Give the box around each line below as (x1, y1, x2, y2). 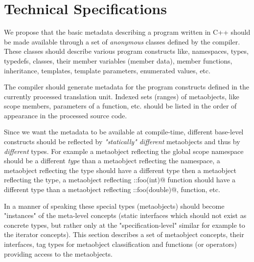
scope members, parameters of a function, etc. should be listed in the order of (4, 101, 237, 111)
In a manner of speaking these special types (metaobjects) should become (4, 200, 225, 211)
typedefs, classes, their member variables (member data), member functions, (4, 55, 232, 65)
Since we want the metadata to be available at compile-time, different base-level (4, 127, 244, 137)
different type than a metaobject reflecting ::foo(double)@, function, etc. (4, 184, 220, 195)
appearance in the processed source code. (4, 110, 127, 120)
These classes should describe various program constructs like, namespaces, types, (4, 46, 249, 56)
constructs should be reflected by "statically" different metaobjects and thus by (4, 136, 240, 147)
